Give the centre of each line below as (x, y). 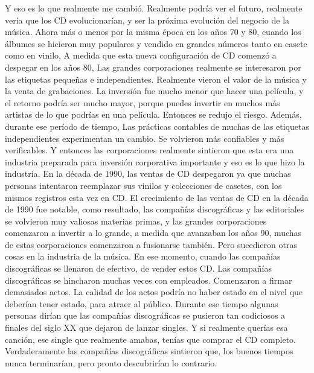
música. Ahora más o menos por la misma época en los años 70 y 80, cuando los (153, 32)
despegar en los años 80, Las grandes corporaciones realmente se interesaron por (153, 67)
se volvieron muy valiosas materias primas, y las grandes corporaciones (136, 221)
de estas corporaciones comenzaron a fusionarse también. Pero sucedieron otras (151, 244)
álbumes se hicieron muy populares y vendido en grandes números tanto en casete (156, 43)
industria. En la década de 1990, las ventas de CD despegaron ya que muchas (148, 174)
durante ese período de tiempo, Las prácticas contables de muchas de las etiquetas (157, 126)
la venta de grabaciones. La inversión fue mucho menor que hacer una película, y (154, 91)
